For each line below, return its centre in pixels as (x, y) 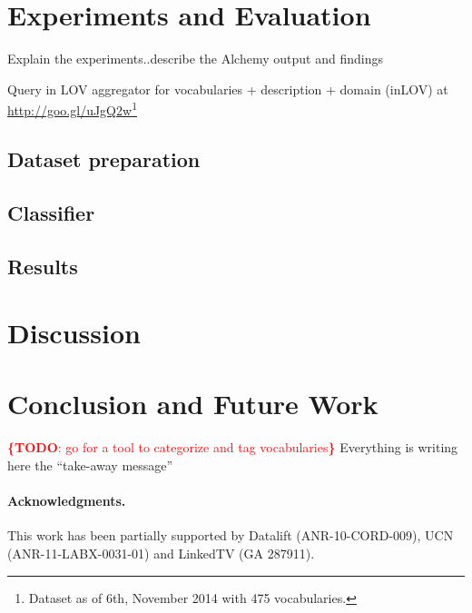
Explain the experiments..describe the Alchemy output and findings (195, 59)
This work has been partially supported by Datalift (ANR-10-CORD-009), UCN (231, 535)
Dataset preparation (104, 158)
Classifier (51, 212)
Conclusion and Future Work (193, 404)
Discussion (74, 333)
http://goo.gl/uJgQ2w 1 (72, 109)
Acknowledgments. (67, 501)
